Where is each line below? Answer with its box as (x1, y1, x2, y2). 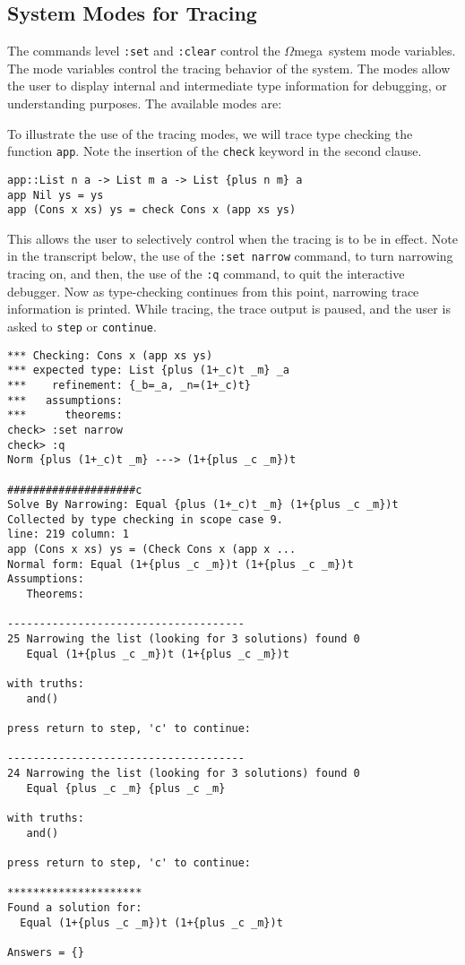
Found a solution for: (7, 900, 142, 914)
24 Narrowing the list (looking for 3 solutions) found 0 (7, 766, 360, 780)
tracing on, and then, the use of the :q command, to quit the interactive (7, 264, 405, 283)
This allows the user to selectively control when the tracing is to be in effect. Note (7, 228, 458, 247)
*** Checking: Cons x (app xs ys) (7, 349, 213, 362)
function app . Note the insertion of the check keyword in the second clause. (7, 142, 422, 160)
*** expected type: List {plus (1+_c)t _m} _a (7, 364, 289, 377)
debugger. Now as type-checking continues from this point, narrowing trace (7, 281, 419, 300)
